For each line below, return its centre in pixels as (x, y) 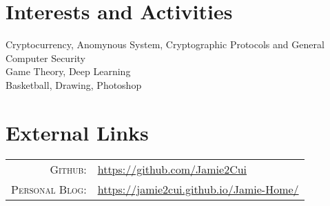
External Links (77, 132)
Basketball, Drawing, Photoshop (74, 84)
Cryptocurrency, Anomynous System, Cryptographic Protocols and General (165, 44)
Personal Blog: (49, 189)
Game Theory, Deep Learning (68, 71)
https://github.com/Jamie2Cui (172, 169)
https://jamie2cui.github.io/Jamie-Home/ (198, 189)
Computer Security (45, 58)
